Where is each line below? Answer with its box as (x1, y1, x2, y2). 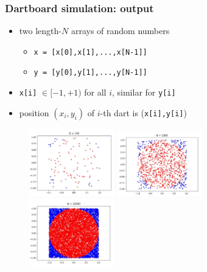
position (19, 106, 49, 119)
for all (84, 86, 107, 99)
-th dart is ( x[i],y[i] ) (100, 106, 187, 119)
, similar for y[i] (112, 86, 176, 99)
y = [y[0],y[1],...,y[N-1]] (33, 68, 147, 77)
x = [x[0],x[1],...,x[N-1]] (33, 47, 147, 57)
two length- (19, 24, 62, 37)
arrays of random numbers (71, 24, 170, 37)
